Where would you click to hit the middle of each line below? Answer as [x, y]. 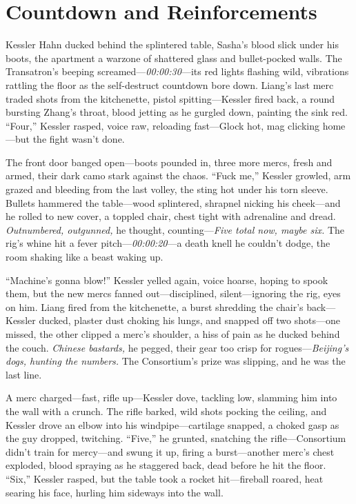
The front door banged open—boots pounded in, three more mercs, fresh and [169, 162]
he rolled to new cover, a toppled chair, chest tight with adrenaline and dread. [171, 216]
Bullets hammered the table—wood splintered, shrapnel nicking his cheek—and [173, 202]
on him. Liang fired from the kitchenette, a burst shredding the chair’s [155, 306]
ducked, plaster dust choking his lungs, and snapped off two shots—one [189, 320]
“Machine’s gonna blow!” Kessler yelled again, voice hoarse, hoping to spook [167, 280]
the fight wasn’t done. [79, 139]
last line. [24, 374]
